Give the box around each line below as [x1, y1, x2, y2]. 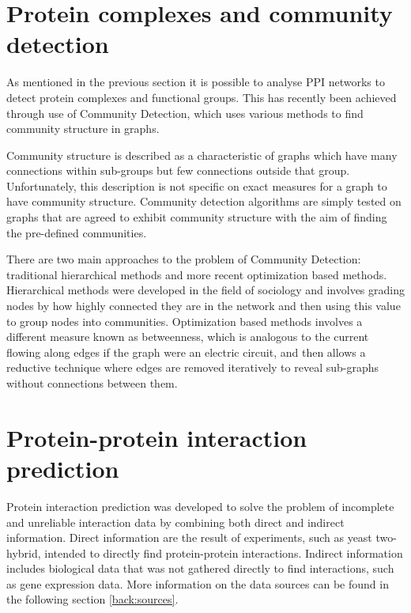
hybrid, [6, 544, 41, 561]
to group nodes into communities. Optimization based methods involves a [6, 312, 363, 329]
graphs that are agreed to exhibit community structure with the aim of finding [6, 209, 387, 225]
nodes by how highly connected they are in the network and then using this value [6, 297, 401, 314]
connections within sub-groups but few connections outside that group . [6, 162, 350, 179]
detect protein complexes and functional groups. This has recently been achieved [6, 89, 397, 105]
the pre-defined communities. [6, 224, 147, 240]
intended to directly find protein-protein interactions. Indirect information [44, 544, 403, 561]
